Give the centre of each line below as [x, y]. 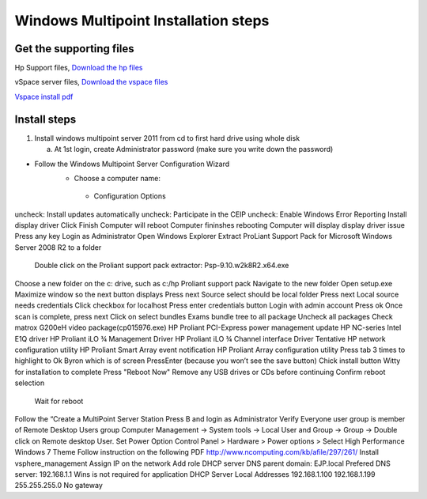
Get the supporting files [74, 49]
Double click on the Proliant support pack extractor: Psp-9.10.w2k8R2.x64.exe [162, 266]
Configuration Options [130, 196]
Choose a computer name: [117, 178]
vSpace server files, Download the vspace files [91, 82]
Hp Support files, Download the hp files [79, 68]
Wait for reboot [59, 401]
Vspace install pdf [44, 96]
